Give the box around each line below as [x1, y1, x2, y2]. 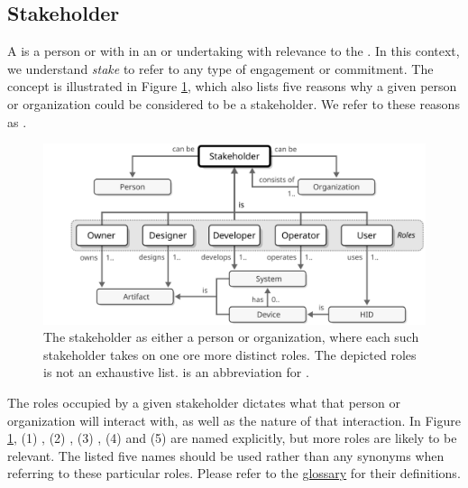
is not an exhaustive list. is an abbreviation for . [43, 363, 309, 382]
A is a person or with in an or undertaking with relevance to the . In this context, [7, 41, 460, 60]
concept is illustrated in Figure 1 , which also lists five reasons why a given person [7, 77, 457, 96]
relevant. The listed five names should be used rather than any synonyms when [7, 446, 445, 465]
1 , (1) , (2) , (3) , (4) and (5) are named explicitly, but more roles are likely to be [7, 428, 457, 447]
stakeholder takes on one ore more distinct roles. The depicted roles [43, 345, 417, 364]
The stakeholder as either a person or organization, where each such [43, 327, 419, 346]
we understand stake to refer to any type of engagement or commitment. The [7, 59, 434, 78]
